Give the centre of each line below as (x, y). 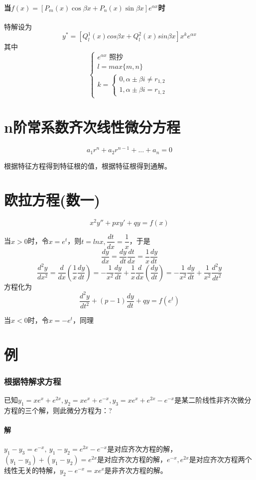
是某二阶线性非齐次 (206, 400)
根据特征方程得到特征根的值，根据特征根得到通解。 (88, 165)
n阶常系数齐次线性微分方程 (92, 127)
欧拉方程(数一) (52, 200)
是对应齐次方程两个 (220, 459)
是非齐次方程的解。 (136, 470)
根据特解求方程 (33, 381)
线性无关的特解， (32, 470)
